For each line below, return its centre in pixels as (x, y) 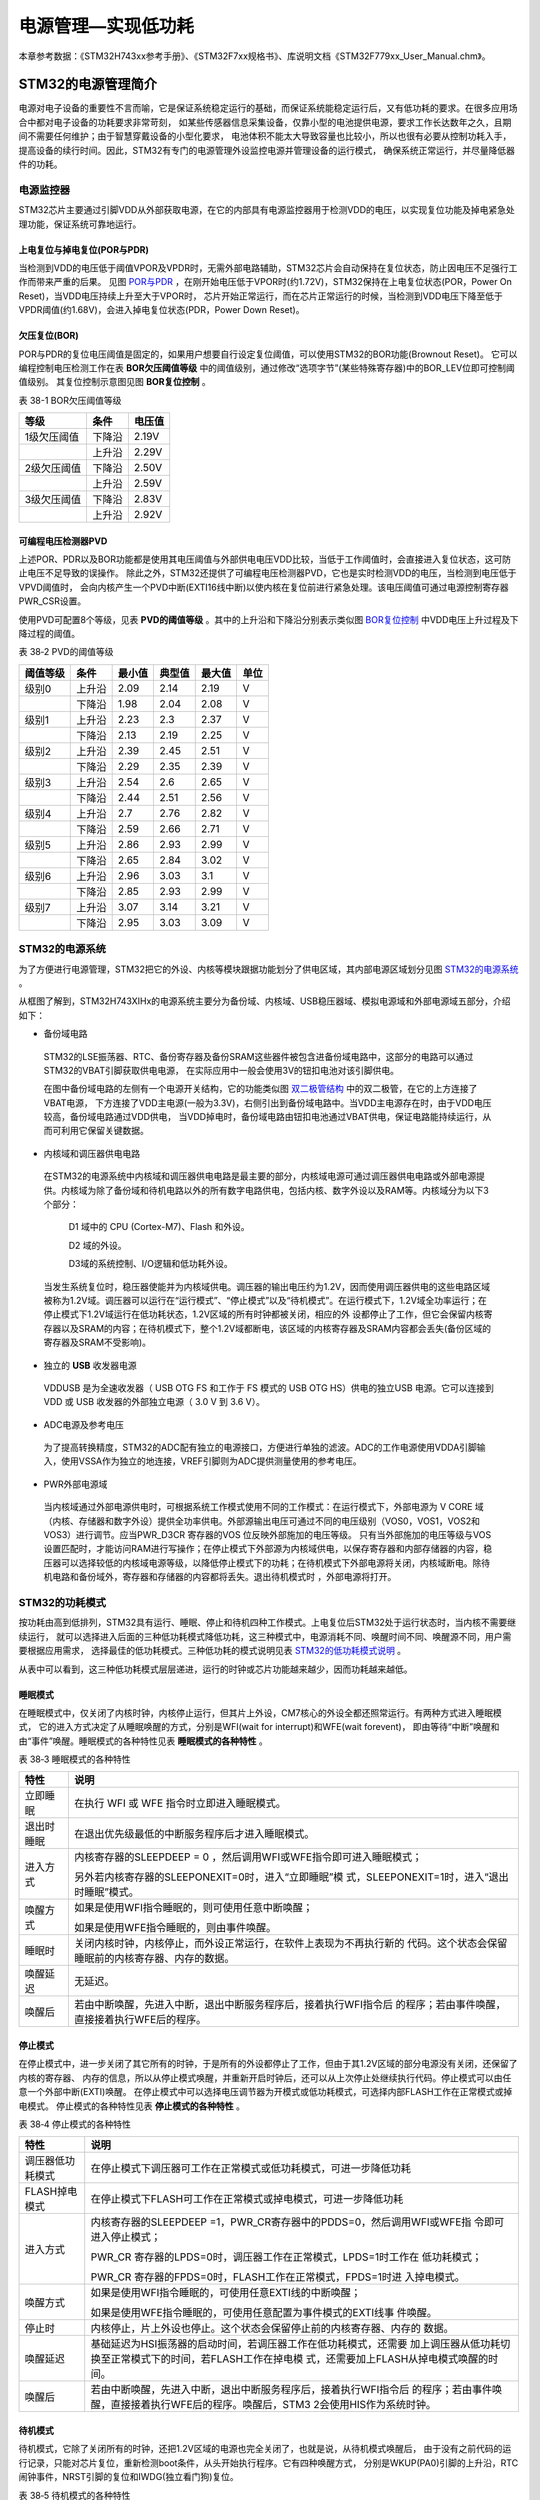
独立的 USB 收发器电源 (90, 1365)
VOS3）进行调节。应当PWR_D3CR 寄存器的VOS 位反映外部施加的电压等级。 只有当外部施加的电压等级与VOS (267, 1535)
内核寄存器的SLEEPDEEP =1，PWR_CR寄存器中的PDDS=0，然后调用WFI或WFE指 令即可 (297, 2222)
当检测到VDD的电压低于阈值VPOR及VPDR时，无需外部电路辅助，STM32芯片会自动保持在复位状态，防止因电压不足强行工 (268, 267)
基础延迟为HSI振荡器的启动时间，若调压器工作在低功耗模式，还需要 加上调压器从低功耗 (295, 2344)
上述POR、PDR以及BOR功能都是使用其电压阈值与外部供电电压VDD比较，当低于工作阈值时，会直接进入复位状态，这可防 (265, 559)
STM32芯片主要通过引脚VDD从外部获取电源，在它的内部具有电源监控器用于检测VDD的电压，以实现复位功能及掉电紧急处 (266, 210)
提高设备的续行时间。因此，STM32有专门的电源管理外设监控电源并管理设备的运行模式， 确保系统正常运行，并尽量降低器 (266, 150)
